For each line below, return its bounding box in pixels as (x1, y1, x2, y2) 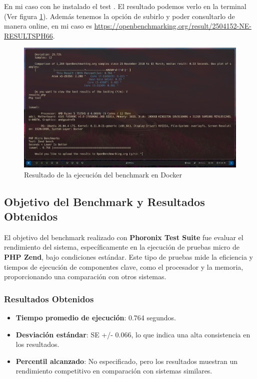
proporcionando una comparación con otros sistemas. (4, 271, 166, 282)
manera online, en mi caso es (4, 21, 92, 31)
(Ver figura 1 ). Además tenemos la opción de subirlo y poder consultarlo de (4, 11, 235, 21)
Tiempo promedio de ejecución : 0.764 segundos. (15, 312, 176, 323)
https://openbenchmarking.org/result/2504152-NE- (94, 21, 251, 31)
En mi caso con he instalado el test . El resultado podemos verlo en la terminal (4, 1, 246, 11)
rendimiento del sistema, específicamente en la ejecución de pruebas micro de (4, 242, 239, 252)
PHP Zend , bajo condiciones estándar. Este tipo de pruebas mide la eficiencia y (4, 252, 253, 262)
